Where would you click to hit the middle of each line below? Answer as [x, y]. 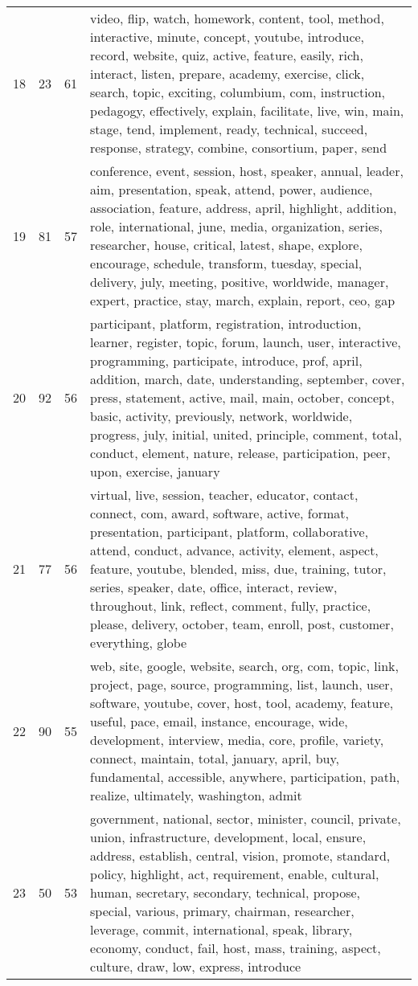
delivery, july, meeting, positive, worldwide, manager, [240, 282]
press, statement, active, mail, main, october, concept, [242, 397]
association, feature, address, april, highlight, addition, [244, 208]
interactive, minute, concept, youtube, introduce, [227, 37]
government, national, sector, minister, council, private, [246, 818]
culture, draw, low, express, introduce [196, 966]
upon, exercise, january [155, 471]
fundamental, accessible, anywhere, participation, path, [245, 777]
